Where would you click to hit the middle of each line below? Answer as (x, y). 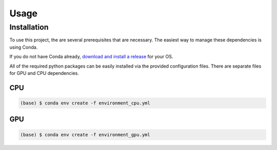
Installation (29, 27)
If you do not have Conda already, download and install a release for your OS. (91, 57)
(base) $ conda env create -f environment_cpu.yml (85, 103)
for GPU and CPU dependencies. (44, 73)
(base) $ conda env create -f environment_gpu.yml (85, 135)
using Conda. (24, 47)
